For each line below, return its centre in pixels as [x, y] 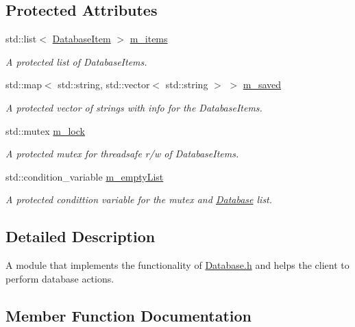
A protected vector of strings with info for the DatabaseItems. [134, 107]
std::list [21, 39]
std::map [24, 84]
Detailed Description [81, 236]
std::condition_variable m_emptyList [85, 176]
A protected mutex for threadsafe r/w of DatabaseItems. [122, 154]
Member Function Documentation [129, 315]
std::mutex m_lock [45, 130]
